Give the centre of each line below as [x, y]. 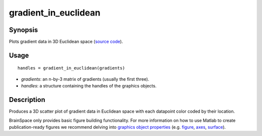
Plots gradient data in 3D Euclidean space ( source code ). [66, 42]
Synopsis [24, 30]
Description [27, 100]
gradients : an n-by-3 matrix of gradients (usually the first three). [85, 79]
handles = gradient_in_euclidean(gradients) [72, 68]
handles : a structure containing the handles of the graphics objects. [89, 86]
